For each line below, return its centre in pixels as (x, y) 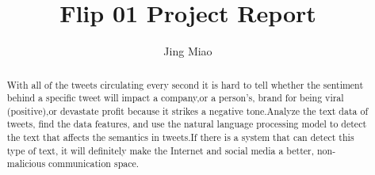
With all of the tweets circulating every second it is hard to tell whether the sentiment (185, 84)
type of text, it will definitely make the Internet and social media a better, (161, 150)
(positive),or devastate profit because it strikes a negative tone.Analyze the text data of (187, 110)
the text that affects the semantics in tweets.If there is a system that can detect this (180, 137)
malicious (26, 164)
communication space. (94, 164)
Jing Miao (188, 51)
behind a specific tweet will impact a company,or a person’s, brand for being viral (175, 98)
